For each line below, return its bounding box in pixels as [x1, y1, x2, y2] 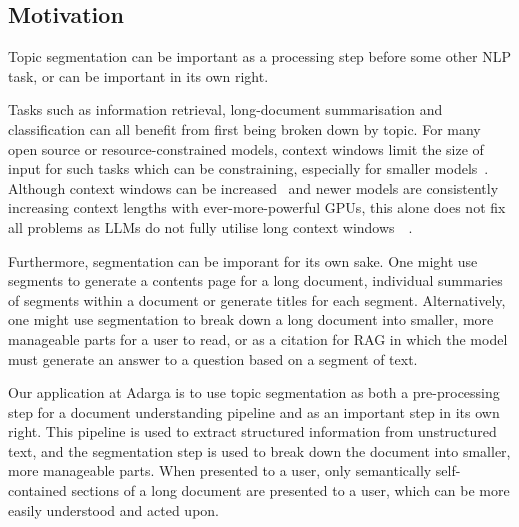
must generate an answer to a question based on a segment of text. [8, 348, 418, 369]
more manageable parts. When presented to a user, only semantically [8, 460, 432, 481]
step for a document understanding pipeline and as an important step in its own [8, 401, 500, 422]
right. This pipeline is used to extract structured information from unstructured [8, 421, 497, 442]
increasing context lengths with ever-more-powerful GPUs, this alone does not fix [8, 197, 506, 218]
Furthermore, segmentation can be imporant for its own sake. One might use [8, 250, 478, 271]
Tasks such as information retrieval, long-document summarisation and [8, 99, 443, 120]
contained [8, 480, 67, 501]
